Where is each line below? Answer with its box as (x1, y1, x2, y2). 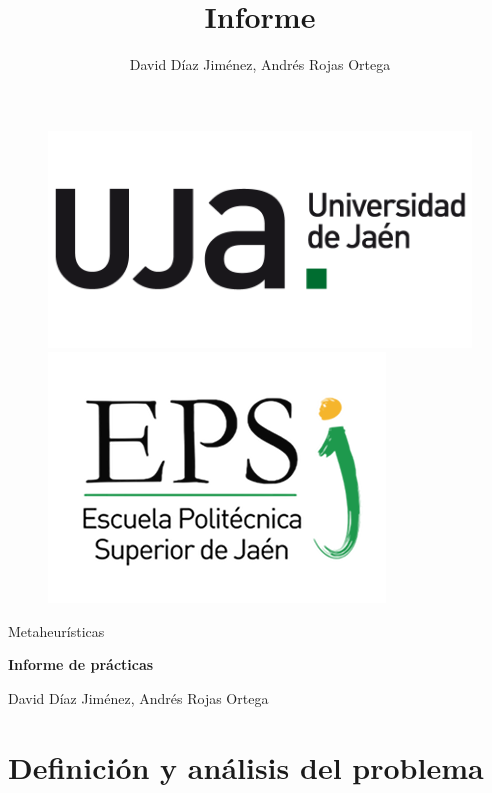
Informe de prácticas (8, 654, 154, 675)
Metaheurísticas (8, 620, 105, 641)
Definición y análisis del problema (8, 746, 484, 787)
